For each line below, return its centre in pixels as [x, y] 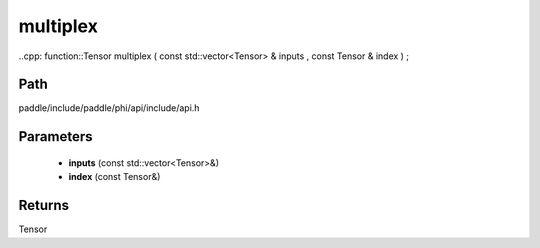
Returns [44, 205]
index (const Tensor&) [114, 177]
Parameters [55, 136]
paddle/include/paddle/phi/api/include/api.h [109, 108]
